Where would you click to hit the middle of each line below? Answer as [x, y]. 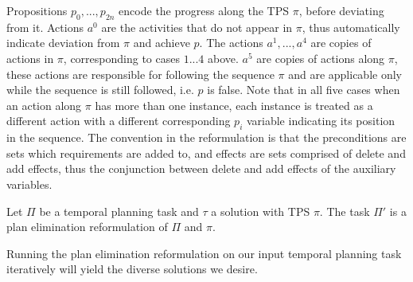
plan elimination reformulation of [87, 227]
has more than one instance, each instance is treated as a [234, 105]
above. [223, 58]
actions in [30, 58]
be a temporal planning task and [119, 211]
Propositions [37, 10]
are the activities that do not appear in [197, 27]
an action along [44, 105]
